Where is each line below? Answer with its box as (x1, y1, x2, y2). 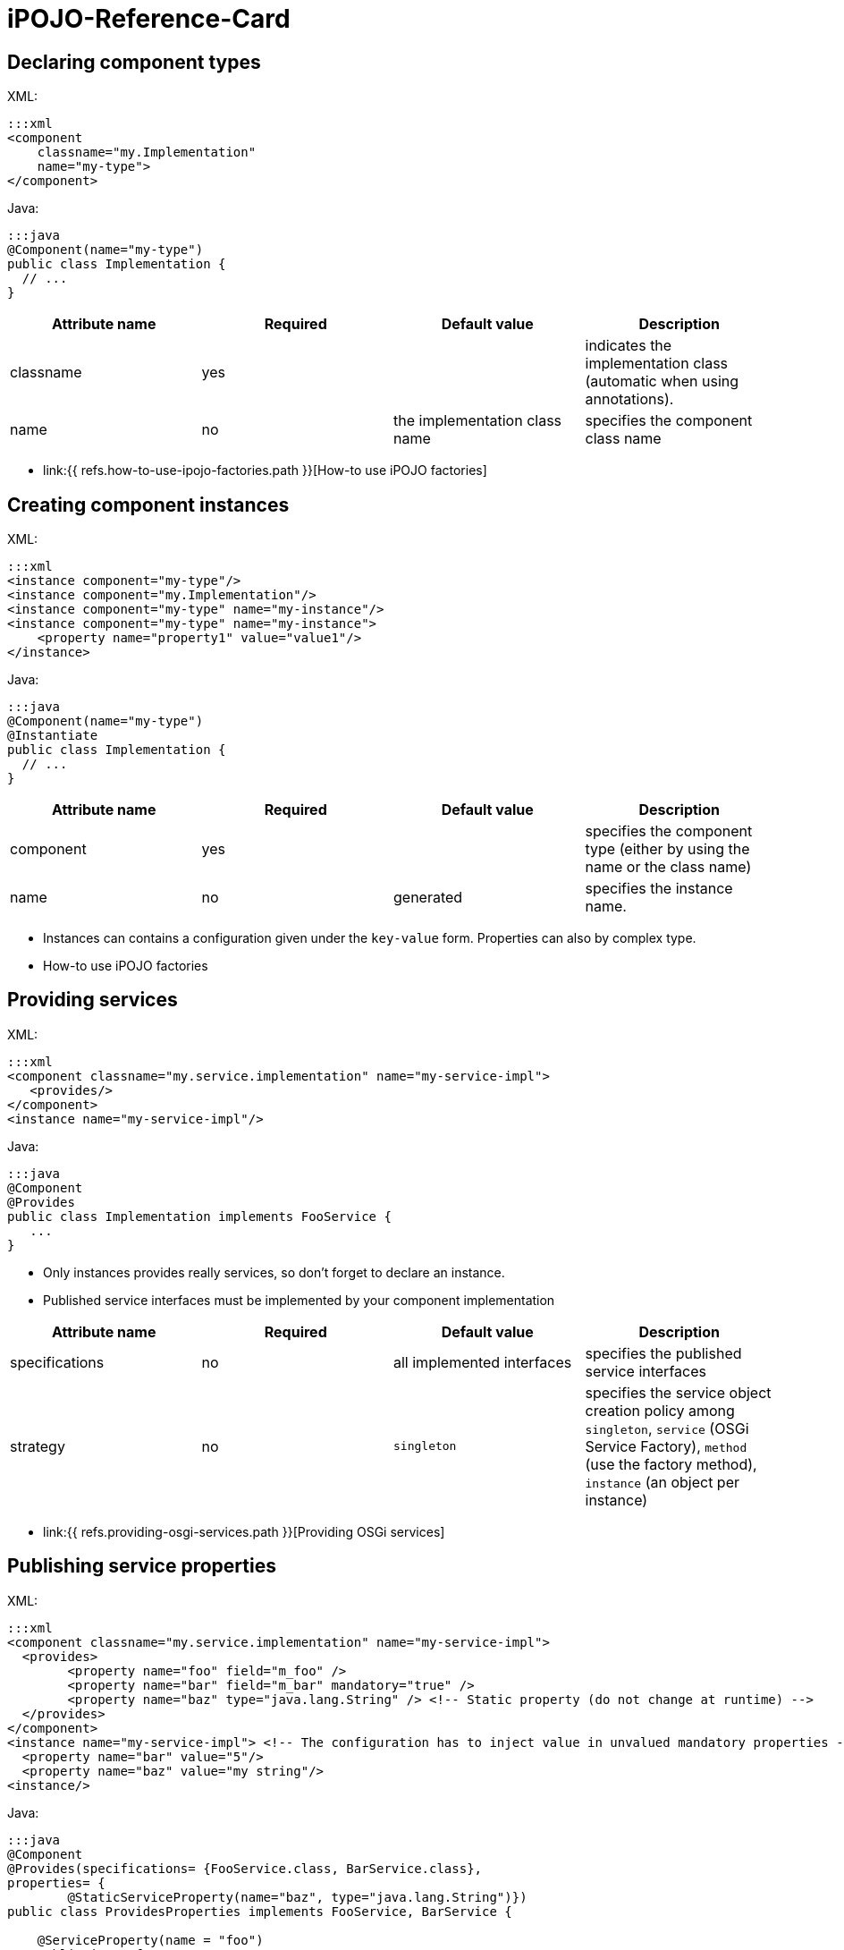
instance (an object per (585, 1472, 740, 1491)
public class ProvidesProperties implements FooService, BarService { (7, 1903, 512, 1919)
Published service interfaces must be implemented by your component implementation (43, 1292, 555, 1308)
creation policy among (585, 1401, 735, 1420)
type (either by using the (585, 840, 750, 859)
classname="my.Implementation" (37, 145, 257, 160)
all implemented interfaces (393, 1352, 572, 1371)
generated (393, 888, 463, 907)
